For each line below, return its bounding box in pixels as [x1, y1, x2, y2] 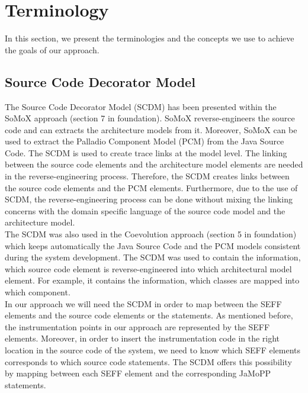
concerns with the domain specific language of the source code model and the [5, 204, 285, 217]
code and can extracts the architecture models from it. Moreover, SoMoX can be [5, 123, 297, 136]
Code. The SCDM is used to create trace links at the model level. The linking [5, 146, 287, 159]
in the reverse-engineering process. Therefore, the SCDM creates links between [5, 170, 290, 182]
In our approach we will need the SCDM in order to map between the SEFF [5, 297, 282, 310]
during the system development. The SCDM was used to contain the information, [5, 251, 301, 263]
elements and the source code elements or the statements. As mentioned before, [5, 309, 293, 321]
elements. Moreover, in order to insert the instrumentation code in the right [5, 332, 280, 344]
